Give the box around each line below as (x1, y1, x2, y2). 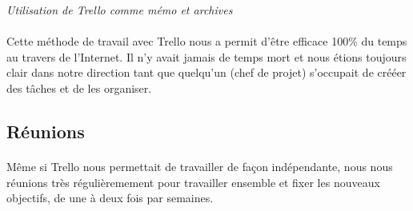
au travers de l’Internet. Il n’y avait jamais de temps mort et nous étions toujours (6, 48, 407, 65)
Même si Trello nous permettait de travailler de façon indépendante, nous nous (6, 157, 393, 174)
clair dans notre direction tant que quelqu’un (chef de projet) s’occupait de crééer (6, 64, 407, 81)
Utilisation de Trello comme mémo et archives (6, 2, 233, 18)
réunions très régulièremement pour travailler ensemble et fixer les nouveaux (6, 173, 380, 190)
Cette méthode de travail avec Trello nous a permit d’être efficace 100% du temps (6, 33, 407, 50)
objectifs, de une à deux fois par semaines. (6, 189, 214, 206)
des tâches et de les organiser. (6, 79, 152, 96)
